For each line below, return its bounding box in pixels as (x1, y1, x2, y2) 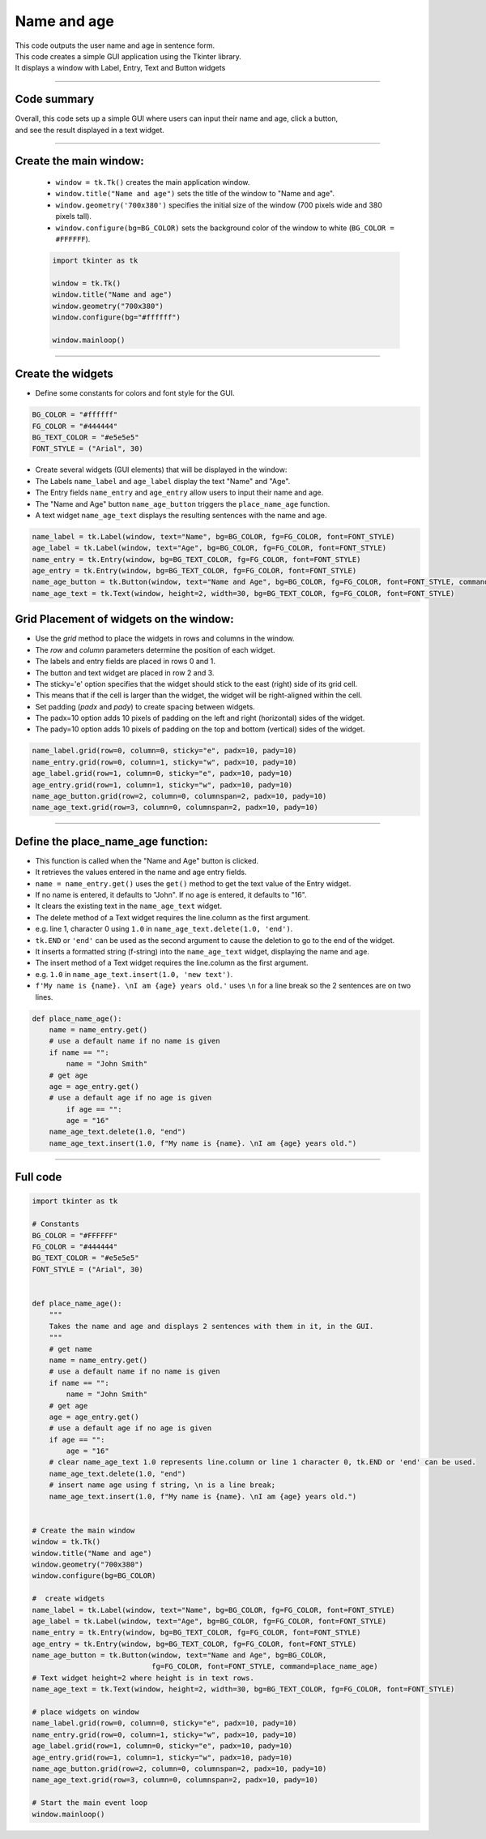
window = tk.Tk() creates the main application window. (55, 178, 250, 187)
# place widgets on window (32, 1708, 139, 1717)
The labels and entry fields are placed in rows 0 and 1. (35, 657, 216, 667)
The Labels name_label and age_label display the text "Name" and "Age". (35, 476, 291, 486)
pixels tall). (55, 212, 92, 221)
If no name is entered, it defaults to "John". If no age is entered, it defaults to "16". (35, 890, 307, 900)
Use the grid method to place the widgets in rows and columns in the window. (35, 633, 295, 644)
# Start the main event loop (32, 1798, 148, 1807)
